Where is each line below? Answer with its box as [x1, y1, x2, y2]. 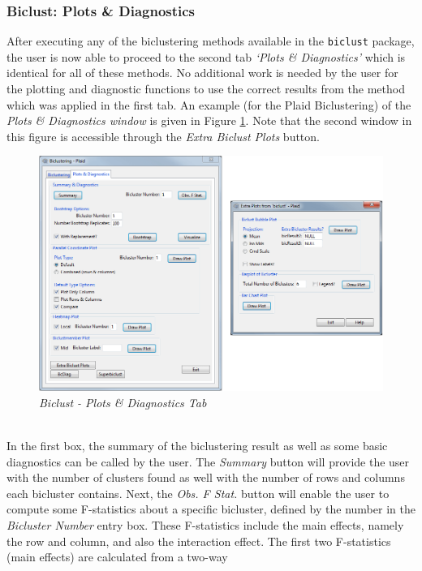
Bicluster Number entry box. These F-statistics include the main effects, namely [6, 516, 404, 533]
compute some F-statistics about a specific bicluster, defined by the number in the [6, 500, 416, 517]
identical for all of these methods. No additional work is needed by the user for [6, 64, 398, 81]
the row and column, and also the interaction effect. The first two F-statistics [6, 532, 391, 549]
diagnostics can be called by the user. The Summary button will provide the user [6, 453, 410, 470]
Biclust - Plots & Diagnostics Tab [39, 393, 207, 410]
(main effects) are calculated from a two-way [6, 548, 228, 565]
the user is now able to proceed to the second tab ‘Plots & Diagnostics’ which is [6, 48, 406, 65]
